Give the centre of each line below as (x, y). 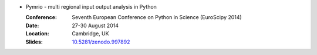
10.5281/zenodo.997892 (101, 42)
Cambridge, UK (90, 34)
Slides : (34, 42)
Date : (32, 25)
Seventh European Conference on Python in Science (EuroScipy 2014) (157, 17)
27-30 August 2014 (95, 25)
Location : (37, 34)
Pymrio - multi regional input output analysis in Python (91, 7)
